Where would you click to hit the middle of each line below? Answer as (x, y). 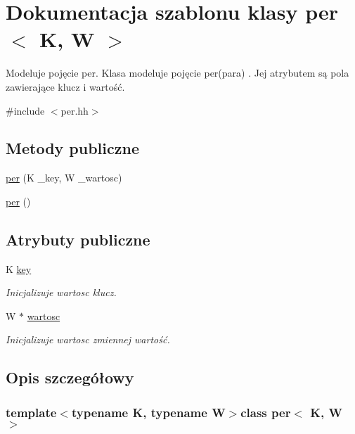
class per (266, 412)
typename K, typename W (148, 412)
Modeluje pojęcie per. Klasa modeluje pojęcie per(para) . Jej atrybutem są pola (177, 73)
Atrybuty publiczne (78, 239)
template (31, 412)
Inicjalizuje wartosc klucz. (61, 292)
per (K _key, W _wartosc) (64, 178)
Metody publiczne (72, 148)
